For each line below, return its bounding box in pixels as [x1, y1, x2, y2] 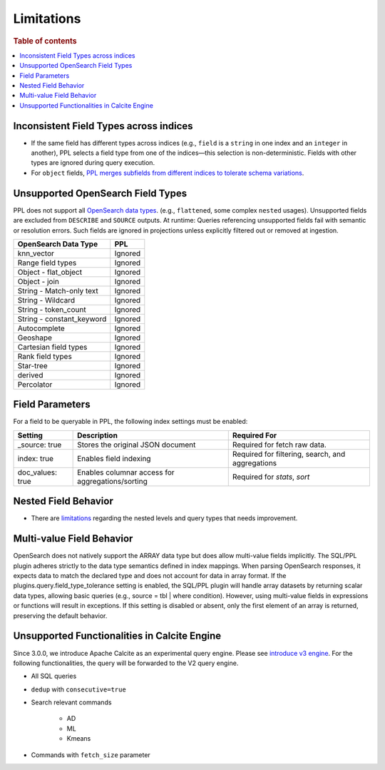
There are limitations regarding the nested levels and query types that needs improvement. [31, 514, 298, 522]
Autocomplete [17, 323, 66, 333]
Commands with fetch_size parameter [31, 750, 151, 759]
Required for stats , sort [232, 472, 310, 482]
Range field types [17, 258, 77, 268]
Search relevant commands [31, 698, 112, 706]
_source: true [17, 440, 62, 450]
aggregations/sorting [77, 476, 148, 486]
